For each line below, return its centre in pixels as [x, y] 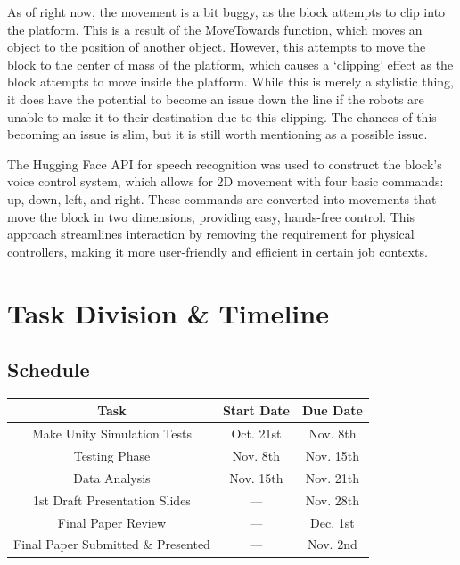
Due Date [333, 410]
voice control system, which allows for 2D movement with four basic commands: [226, 181]
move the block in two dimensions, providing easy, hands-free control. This [211, 216]
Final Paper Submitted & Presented [112, 544]
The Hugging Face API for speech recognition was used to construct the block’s [225, 164]
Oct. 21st [256, 434]
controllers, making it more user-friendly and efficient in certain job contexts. [218, 251]
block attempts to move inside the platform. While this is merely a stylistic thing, [231, 82]
